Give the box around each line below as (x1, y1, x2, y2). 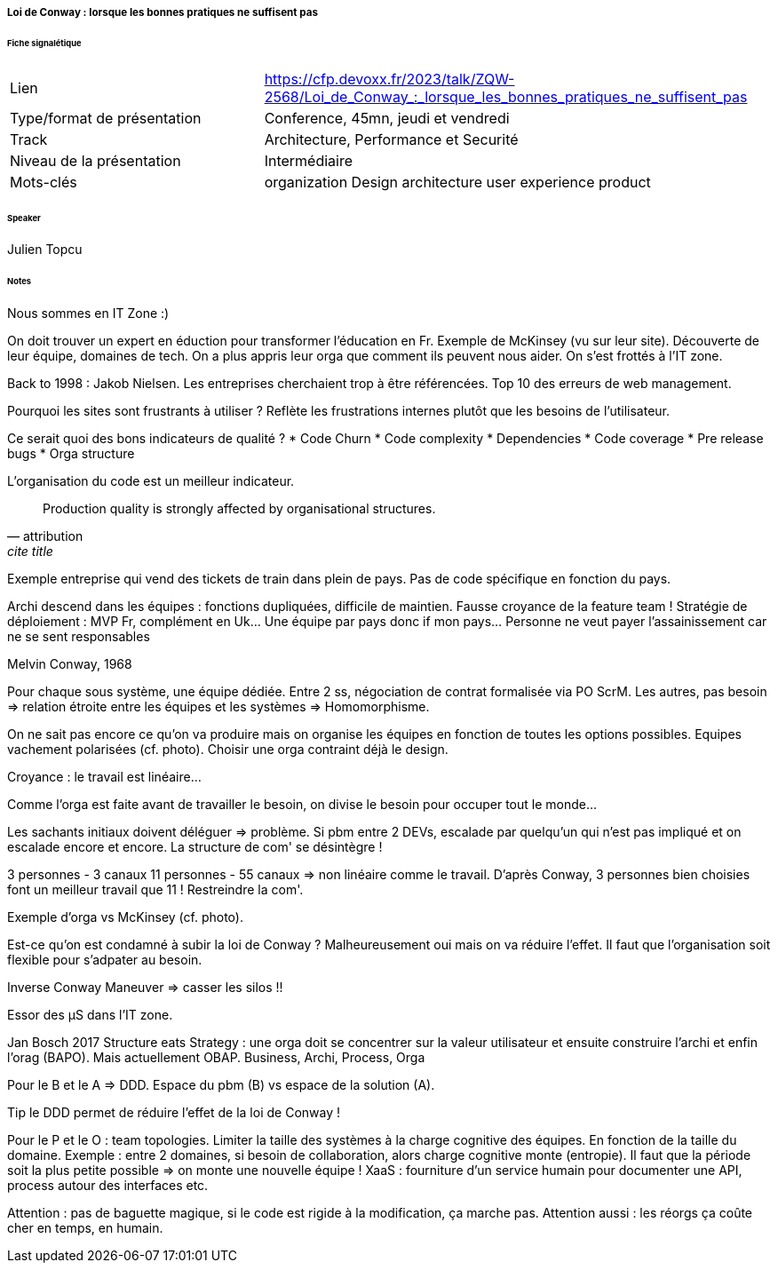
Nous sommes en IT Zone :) (7, 306, 170, 321)
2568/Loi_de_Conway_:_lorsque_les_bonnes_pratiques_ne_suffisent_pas (264, 87, 748, 106)
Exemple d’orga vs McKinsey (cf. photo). (7, 909, 243, 925)
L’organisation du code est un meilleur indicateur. (7, 473, 295, 489)
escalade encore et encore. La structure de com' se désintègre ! (7, 839, 383, 855)
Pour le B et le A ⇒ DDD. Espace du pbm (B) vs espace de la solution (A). (7, 1077, 435, 1093)
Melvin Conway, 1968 (7, 656, 132, 672)
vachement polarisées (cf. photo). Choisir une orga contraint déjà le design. (7, 742, 449, 758)
